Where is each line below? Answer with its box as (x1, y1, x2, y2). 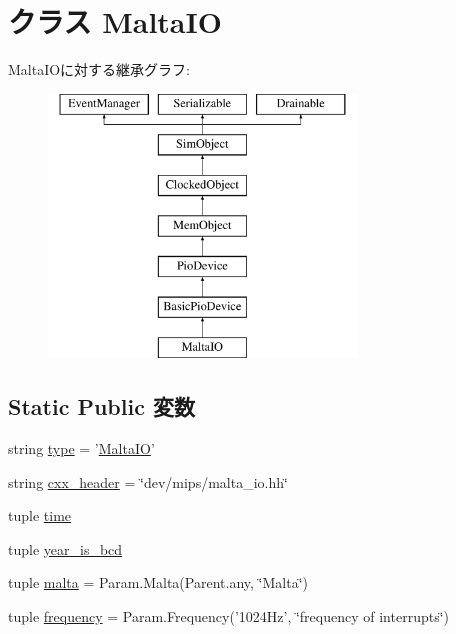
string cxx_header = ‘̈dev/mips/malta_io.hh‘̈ (8, 471, 288, 492)
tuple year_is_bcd (8, 538, 123, 559)
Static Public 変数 (8, 391, 195, 422)
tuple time (8, 505, 72, 526)
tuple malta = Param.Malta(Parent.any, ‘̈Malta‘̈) (8, 572, 308, 593)
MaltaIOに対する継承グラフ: (8, 59, 191, 80)
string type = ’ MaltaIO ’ (8, 438, 155, 459)
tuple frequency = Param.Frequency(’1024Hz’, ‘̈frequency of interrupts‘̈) (8, 606, 450, 627)
